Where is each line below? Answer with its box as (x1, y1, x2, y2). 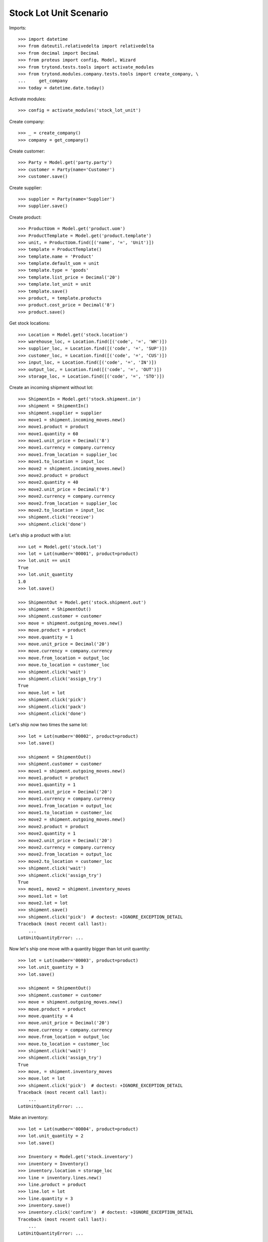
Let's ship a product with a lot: (9, 532, 71, 539)
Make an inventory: (9, 1114, 49, 1120)
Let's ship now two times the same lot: (9, 722, 88, 728)
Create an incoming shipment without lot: (9, 385, 94, 390)
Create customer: (9, 148, 45, 154)
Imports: (9, 25, 27, 31)
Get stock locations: (9, 320, 50, 326)
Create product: (9, 214, 42, 220)
